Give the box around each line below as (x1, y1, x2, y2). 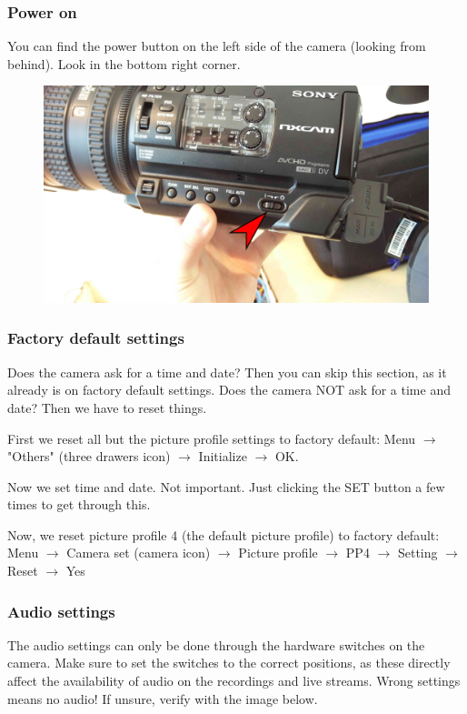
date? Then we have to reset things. (7, 397, 207, 417)
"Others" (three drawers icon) (7, 447, 171, 466)
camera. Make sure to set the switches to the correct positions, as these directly (7, 653, 451, 672)
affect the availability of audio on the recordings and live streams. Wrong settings (7, 671, 461, 690)
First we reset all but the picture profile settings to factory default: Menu (7, 428, 416, 448)
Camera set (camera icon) (66, 543, 211, 562)
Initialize (198, 447, 247, 466)
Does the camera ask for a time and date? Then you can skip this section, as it (7, 362, 447, 381)
